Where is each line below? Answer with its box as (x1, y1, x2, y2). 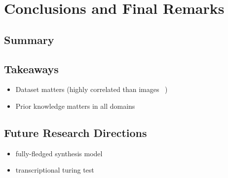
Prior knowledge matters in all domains (15, 100, 135, 111)
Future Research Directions (4, 125, 147, 140)
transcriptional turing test (15, 165, 94, 175)
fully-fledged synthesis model (15, 148, 103, 158)
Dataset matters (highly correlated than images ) (15, 84, 168, 94)
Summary (4, 32, 54, 47)
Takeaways (4, 61, 59, 76)
